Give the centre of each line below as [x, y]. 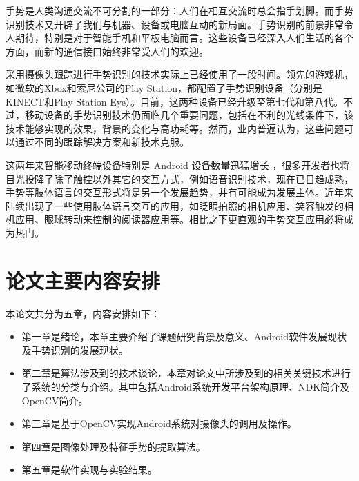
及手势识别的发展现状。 [75, 350]
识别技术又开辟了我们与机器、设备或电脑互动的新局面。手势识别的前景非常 [175, 24]
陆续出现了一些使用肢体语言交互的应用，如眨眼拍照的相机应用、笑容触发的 [175, 205]
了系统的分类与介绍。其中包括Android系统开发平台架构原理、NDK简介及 [186, 386]
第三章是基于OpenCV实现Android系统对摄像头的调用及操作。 [159, 423]
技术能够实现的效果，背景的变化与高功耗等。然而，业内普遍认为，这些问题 [175, 128]
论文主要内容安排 [83, 280]
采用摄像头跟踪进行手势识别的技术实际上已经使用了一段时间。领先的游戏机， [179, 74]
